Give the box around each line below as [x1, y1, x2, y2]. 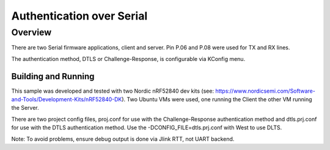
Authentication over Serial [11, 9, 148, 23]
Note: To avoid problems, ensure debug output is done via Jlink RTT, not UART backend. [11, 135, 235, 143]
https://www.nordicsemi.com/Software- [215, 87, 316, 95]
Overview [11, 27, 52, 38]
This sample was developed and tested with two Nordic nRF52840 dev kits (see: [11, 87, 214, 95]
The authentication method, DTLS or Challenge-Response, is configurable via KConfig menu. [11, 55, 246, 62]
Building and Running [11, 71, 95, 82]
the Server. [11, 104, 39, 112]
